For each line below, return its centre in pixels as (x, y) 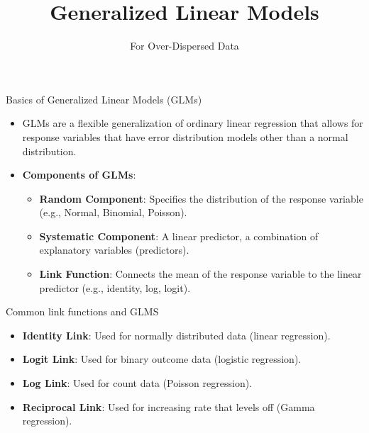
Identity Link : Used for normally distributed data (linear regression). (176, 335)
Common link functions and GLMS (82, 311)
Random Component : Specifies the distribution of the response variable (201, 198)
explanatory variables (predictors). (114, 250)
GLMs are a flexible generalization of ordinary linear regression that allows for (193, 123)
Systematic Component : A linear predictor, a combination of (179, 236)
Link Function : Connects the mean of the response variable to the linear (200, 274)
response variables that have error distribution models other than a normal (185, 136)
